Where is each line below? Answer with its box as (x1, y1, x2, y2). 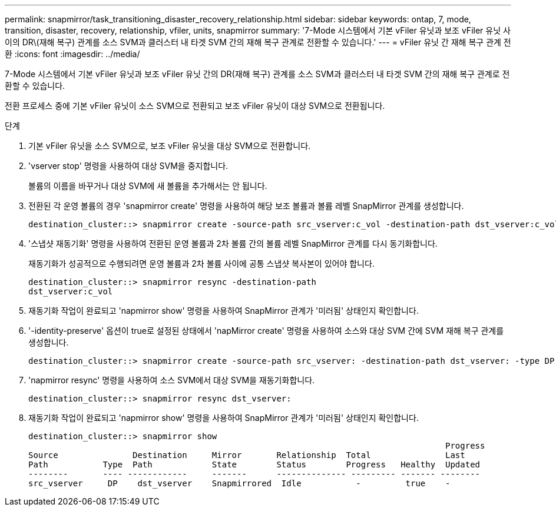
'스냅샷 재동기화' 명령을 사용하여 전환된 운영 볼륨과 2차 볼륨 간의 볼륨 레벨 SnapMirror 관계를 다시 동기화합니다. (28, 238, 438, 248)
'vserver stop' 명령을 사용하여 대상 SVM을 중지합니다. (28, 161, 229, 171)
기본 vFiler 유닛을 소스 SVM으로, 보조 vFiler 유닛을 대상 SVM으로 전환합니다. (28, 141, 311, 151)
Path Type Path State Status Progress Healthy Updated (28, 460, 481, 469)
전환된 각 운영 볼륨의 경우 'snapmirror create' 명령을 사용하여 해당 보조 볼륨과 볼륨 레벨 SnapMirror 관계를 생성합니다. (28, 201, 464, 211)
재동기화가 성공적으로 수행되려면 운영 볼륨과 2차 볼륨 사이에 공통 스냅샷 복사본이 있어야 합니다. (28, 258, 375, 268)
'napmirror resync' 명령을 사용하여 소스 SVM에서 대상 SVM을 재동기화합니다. (28, 375, 315, 385)
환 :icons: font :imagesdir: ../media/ (5, 49, 140, 59)
